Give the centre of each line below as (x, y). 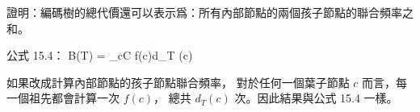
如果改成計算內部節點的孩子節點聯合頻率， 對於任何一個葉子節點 (178, 82)
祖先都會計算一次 (74, 98)
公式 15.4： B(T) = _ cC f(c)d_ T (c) (100, 55)
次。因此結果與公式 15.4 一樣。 (316, 98)
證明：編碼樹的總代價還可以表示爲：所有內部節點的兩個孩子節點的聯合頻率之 (210, 12)
